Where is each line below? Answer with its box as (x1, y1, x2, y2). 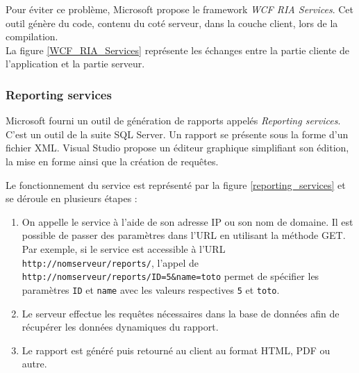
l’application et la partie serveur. (6, 56, 145, 71)
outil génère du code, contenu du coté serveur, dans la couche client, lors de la (6, 15, 338, 30)
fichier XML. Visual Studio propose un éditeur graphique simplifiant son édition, (6, 140, 349, 155)
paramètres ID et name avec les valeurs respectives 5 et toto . (22, 282, 280, 297)
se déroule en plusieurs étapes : (6, 191, 137, 206)
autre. (22, 356, 47, 371)
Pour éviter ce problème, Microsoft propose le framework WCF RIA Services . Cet (6, 2, 353, 16)
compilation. (6, 29, 58, 44)
